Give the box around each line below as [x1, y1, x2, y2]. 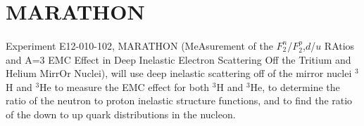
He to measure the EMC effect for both [39, 79, 210, 94]
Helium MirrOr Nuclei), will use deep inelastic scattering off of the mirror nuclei [6, 66, 352, 80]
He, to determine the [250, 79, 340, 94]
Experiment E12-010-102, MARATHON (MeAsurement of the [6, 38, 273, 52]
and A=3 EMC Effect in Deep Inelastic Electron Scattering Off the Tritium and [6, 52, 351, 66]
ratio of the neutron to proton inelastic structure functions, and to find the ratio [6, 93, 353, 108]
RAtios [324, 38, 355, 52]
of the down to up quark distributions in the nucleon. [6, 106, 236, 121]
